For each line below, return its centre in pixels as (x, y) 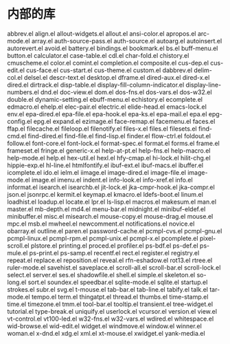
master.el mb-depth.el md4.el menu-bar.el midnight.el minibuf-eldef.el (106, 209)
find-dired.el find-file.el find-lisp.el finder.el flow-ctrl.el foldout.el (119, 136)
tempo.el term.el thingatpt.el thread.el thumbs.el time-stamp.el (120, 297)
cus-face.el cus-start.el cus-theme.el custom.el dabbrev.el (110, 70)
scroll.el (18, 246)
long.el (17, 282)
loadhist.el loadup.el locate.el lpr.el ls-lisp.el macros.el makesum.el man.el (112, 202)
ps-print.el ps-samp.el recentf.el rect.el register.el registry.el (114, 252)
